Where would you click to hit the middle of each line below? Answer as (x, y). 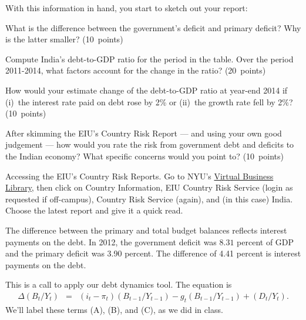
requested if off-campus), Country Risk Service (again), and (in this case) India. (149, 199)
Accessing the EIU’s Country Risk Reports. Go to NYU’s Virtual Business (139, 176)
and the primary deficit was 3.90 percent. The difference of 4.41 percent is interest (153, 253)
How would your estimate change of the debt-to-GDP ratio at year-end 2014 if (147, 90)
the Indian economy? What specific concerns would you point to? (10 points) (144, 156)
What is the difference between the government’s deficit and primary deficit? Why (153, 27)
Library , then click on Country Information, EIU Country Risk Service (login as (149, 187)
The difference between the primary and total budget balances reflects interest (146, 230)
